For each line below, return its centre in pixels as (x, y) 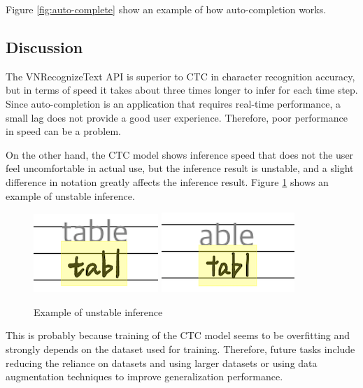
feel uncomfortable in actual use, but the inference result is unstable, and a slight (180, 168)
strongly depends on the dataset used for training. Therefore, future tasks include (180, 349)
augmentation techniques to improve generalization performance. (144, 376)
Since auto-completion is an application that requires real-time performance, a (173, 103)
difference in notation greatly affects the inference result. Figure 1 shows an (167, 181)
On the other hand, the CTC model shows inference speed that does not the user (180, 154)
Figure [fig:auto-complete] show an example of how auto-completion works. (166, 9)
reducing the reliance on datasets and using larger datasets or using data (162, 362)
